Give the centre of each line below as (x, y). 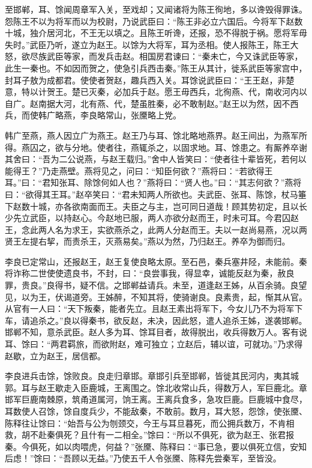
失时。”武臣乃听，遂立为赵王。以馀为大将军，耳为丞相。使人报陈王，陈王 (148, 44)
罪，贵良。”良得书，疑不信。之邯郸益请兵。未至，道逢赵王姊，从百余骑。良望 (156, 285)
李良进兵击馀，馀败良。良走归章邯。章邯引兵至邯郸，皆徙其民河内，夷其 (148, 376)
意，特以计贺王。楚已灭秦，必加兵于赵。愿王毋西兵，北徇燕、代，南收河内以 (156, 92)
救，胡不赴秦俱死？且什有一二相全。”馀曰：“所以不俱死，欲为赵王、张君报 (150, 435)
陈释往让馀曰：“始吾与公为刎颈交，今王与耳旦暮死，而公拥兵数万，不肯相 (150, 423)
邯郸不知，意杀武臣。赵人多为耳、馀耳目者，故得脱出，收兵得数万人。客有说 (156, 332)
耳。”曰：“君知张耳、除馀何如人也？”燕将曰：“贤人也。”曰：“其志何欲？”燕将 (153, 182)
